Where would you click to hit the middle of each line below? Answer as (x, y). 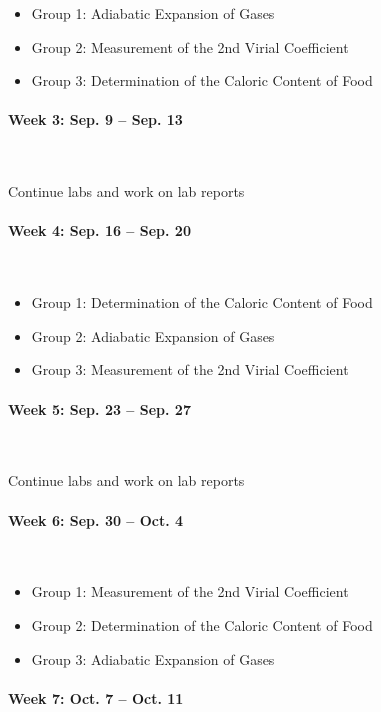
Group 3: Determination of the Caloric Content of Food (202, 80)
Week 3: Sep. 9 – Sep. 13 (95, 119)
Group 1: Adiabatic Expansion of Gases (153, 13)
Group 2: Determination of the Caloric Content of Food (202, 624)
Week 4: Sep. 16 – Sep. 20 (99, 230)
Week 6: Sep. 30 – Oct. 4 (96, 519)
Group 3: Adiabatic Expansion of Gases (153, 658)
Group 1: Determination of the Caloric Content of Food (202, 302)
